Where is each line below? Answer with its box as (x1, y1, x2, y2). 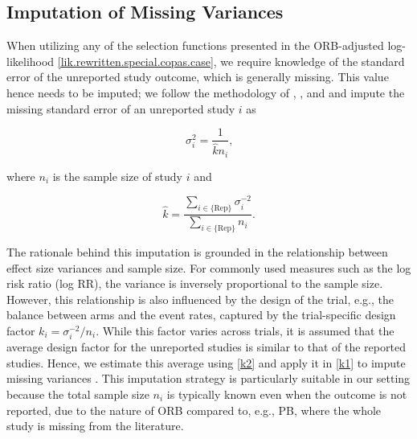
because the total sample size (6, 385, 149, 402)
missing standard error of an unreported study (6, 100, 235, 117)
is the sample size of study (52, 167, 183, 184)
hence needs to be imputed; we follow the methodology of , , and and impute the (6, 84, 405, 101)
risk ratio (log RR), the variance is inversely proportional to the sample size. (6, 275, 383, 292)
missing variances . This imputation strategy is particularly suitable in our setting (6, 370, 411, 387)
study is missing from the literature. (6, 417, 184, 434)
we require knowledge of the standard (220, 52, 405, 69)
